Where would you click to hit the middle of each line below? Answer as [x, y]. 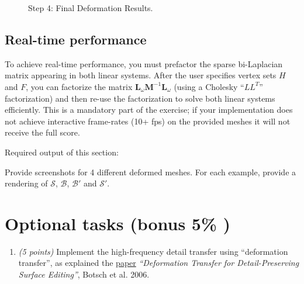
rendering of [26, 183]
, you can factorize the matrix [79, 86]
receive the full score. [42, 132]
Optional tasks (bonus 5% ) [118, 223]
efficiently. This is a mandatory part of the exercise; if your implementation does [149, 110]
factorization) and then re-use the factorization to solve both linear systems [140, 98]
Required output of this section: [62, 152]
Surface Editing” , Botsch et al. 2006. [84, 274]
